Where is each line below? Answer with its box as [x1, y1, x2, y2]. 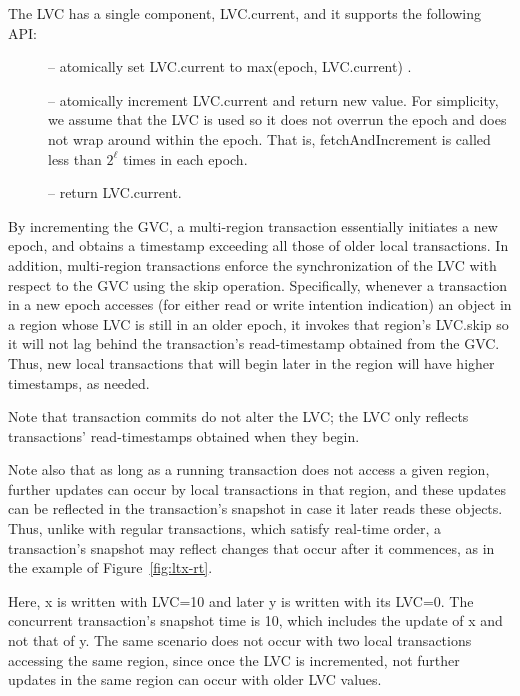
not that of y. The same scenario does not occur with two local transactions [8, 630, 472, 651]
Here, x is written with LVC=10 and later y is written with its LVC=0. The [8, 590, 474, 611]
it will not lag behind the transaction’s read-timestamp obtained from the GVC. [8, 333, 500, 354]
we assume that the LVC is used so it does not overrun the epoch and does [48, 109, 507, 130]
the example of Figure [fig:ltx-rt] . [8, 557, 213, 578]
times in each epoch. [123, 148, 248, 169]
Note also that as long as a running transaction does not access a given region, [8, 459, 490, 480]
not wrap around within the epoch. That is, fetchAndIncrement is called [48, 128, 491, 149]
